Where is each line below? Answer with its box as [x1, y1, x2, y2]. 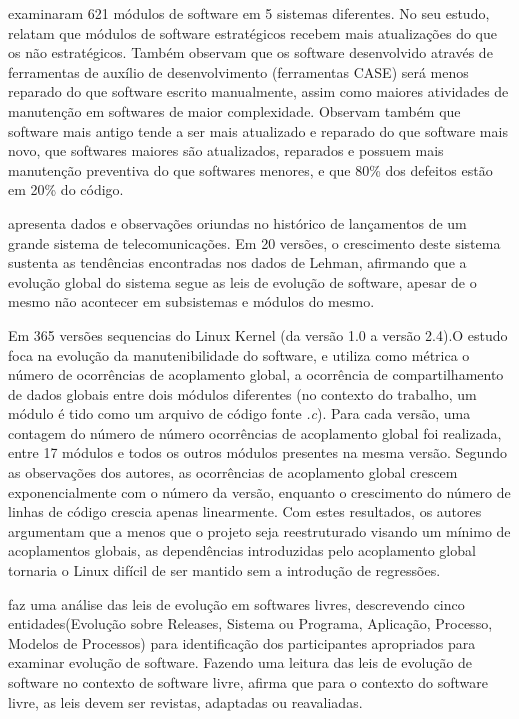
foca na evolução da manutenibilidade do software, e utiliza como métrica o [8, 344, 470, 365]
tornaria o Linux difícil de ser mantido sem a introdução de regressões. [8, 560, 441, 581]
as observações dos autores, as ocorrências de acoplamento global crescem [8, 462, 458, 483]
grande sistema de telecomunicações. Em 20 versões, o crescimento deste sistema [8, 232, 501, 253]
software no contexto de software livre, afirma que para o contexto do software [8, 672, 488, 692]
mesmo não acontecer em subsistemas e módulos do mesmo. [8, 291, 375, 312]
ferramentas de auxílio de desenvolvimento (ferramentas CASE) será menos [8, 61, 469, 82]
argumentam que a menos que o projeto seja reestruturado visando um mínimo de [8, 520, 511, 541]
